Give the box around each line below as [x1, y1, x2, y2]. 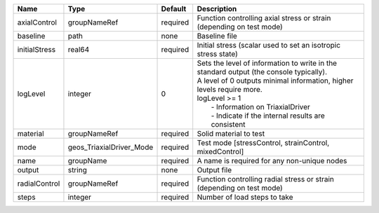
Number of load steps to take [197, 193, 294, 202]
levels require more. [197, 85, 262, 94]
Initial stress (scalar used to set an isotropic [197, 41, 340, 50]
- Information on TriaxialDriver [211, 102, 310, 111]
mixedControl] [197, 147, 244, 156]
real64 [67, 45, 90, 54]
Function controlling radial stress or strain [197, 174, 335, 184]
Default [161, 4, 187, 13]
